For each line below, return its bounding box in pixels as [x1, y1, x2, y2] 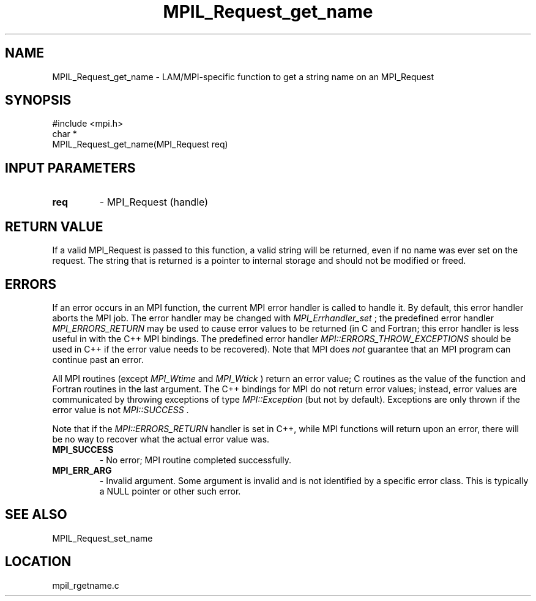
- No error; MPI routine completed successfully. [99, 454, 292, 465]
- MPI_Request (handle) [99, 196, 208, 209]
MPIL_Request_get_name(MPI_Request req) [52, 139, 228, 150]
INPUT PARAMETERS [5, 160, 136, 176]
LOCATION [5, 554, 72, 570]
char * [52, 129, 77, 140]
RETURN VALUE [5, 218, 103, 234]
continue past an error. [52, 354, 144, 365]
